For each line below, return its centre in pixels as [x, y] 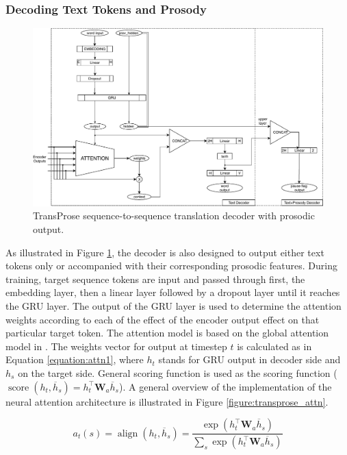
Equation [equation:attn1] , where [75, 359]
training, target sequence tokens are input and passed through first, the [155, 279]
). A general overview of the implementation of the [226, 386]
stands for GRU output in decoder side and [249, 359]
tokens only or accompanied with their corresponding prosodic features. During [171, 266]
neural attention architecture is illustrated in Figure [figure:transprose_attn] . [167, 401]
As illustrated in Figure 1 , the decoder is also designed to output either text [165, 252]
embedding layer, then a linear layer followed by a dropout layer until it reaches [173, 292]
